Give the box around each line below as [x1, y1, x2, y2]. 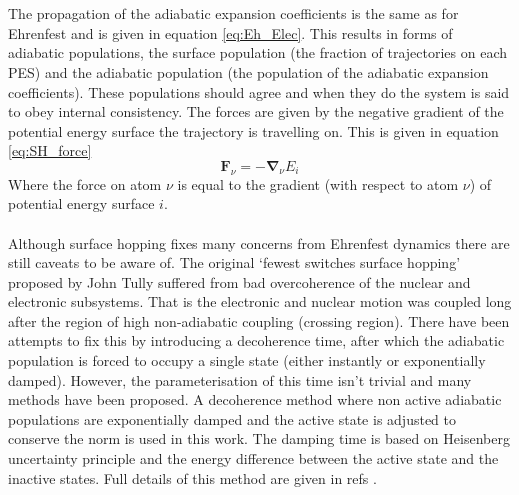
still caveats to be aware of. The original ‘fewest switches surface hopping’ [8, 252, 461, 273]
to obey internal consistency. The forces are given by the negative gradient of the [8, 101, 504, 122]
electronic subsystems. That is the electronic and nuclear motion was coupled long [8, 291, 512, 312]
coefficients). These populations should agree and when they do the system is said [8, 81, 510, 102]
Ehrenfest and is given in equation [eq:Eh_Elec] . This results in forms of [8, 22, 453, 43]
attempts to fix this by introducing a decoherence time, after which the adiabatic [8, 330, 505, 351]
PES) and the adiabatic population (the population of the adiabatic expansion [8, 61, 489, 82]
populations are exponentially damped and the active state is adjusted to [8, 408, 456, 429]
